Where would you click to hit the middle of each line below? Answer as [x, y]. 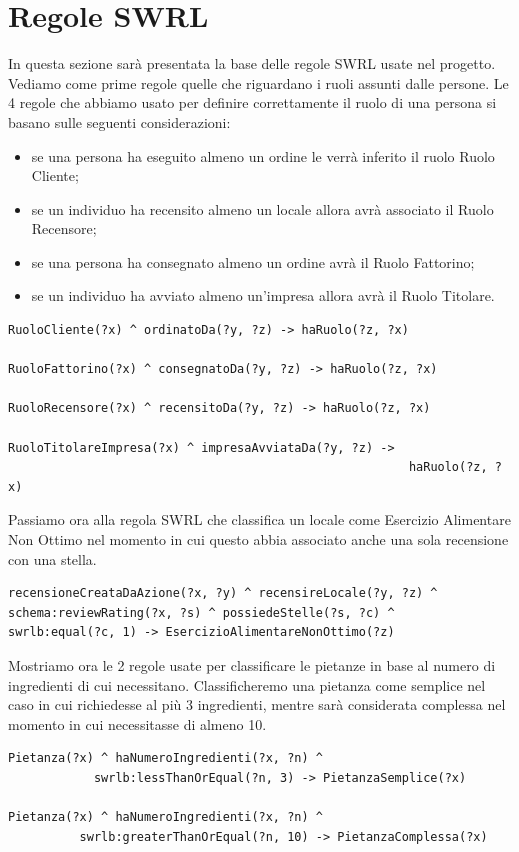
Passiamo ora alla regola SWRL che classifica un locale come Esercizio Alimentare [259, 519]
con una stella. [52, 558]
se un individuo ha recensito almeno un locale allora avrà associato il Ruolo [262, 208]
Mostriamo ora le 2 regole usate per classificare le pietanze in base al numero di [252, 664]
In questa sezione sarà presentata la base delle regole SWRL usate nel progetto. [252, 63]
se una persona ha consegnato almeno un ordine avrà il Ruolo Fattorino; [253, 261]
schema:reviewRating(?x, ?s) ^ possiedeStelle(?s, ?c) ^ [201, 612]
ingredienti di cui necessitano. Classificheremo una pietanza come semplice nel [247, 684]
